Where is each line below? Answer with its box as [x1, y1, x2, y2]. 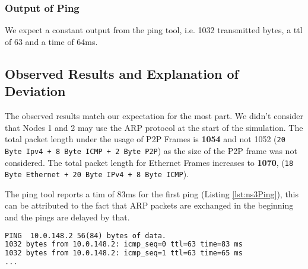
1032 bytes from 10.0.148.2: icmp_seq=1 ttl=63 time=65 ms [5, 249, 243, 258]
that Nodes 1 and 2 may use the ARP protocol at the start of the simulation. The [5, 121, 303, 133]
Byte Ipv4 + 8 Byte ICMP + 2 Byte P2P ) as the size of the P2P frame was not [5, 144, 297, 156]
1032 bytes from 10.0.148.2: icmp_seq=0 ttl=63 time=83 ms [5, 240, 243, 249]
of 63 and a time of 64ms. [5, 35, 98, 47]
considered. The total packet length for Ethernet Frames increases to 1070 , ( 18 [5, 156, 294, 168]
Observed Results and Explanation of [5, 64, 239, 82]
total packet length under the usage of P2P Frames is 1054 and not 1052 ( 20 [5, 133, 285, 145]
